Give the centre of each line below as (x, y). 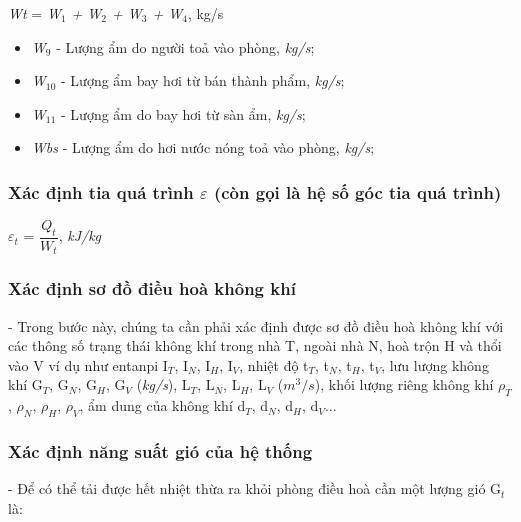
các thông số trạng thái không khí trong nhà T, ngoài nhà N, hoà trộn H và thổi (255, 345)
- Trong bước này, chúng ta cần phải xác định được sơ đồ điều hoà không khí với (256, 325)
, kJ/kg (80, 235)
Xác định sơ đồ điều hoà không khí (152, 288)
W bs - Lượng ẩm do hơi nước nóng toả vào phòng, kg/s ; (203, 147)
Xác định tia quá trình (101, 191)
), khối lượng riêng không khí (404, 384)
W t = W (34, 13)
